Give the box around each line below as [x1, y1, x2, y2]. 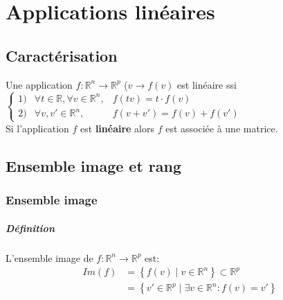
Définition [6, 220, 55, 235]
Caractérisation [6, 44, 118, 66]
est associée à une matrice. [165, 121, 278, 135]
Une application [6, 77, 73, 91]
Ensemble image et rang [6, 155, 181, 176]
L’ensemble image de [6, 250, 93, 265]
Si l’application [6, 121, 69, 135]
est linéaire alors [80, 121, 154, 135]
